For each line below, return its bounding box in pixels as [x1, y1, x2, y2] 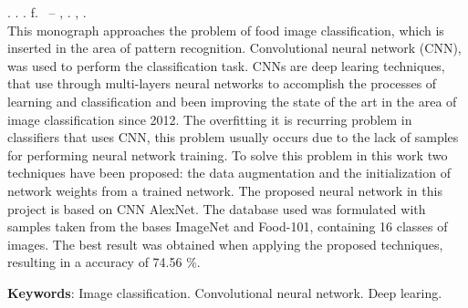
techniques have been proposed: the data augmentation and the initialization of [7, 163, 451, 182]
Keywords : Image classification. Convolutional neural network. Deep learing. [7, 282, 442, 302]
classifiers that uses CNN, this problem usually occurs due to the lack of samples [7, 128, 459, 147]
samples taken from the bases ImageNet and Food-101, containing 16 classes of [7, 217, 448, 236]
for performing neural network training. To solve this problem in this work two [7, 145, 448, 164]
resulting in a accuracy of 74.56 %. [7, 252, 201, 272]
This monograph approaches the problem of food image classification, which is [7, 20, 444, 39]
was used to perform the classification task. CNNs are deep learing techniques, [7, 56, 445, 75]
